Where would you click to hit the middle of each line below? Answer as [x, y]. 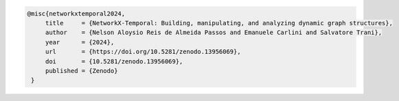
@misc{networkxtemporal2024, [76, 13]
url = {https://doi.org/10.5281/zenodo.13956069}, [143, 52]
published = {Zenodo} [81, 71]
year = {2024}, [80, 42]
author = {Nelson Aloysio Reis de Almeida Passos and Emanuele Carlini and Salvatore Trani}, [214, 33]
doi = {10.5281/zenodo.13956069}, [114, 61]
